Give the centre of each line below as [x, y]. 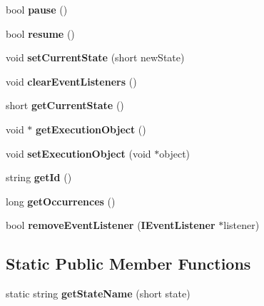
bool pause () [37, 9]
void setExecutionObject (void [78, 153]
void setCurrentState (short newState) [95, 57]
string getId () [39, 177]
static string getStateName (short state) [98, 294]
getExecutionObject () [91, 129]
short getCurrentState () [65, 105]
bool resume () [40, 33]
